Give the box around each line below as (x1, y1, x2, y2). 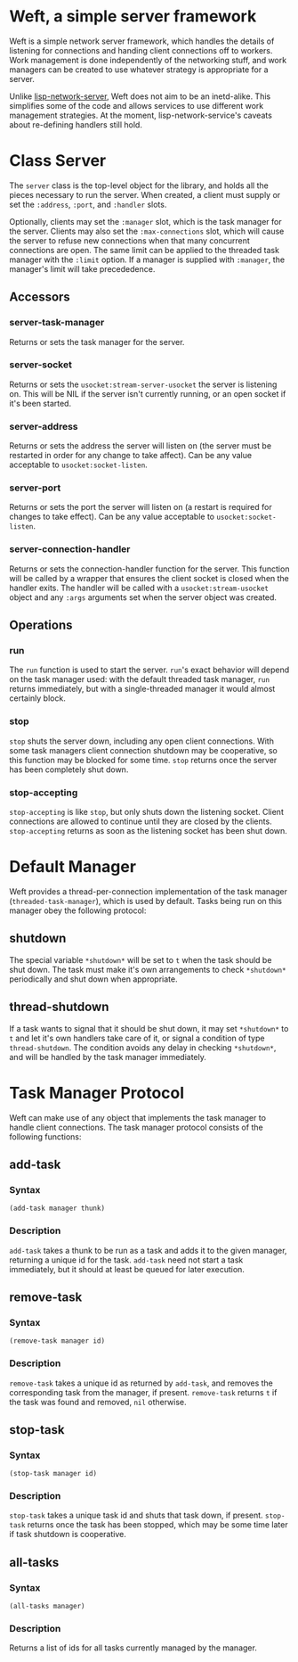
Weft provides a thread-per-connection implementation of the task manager (9, 885, 287, 897)
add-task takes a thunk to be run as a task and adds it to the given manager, (9, 1245, 287, 1255)
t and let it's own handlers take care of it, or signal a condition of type (9, 1033, 265, 1043)
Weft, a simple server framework (9, 6, 257, 27)
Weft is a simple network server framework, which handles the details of (9, 36, 275, 46)
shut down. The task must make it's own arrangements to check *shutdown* (9, 964, 286, 975)
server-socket (9, 358, 73, 371)
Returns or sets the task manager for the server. (9, 336, 185, 347)
